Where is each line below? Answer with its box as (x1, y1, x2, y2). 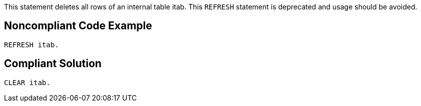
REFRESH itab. (4, 40, 59, 49)
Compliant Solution (4, 57, 102, 70)
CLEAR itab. (4, 78, 51, 87)
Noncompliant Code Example (4, 19, 152, 32)
